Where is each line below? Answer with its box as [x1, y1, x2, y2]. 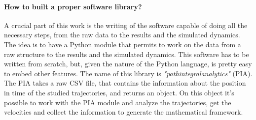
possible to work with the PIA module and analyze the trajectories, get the [4, 97, 231, 107]
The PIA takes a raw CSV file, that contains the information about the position [4, 78, 246, 88]
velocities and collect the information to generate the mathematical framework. [4, 107, 243, 117]
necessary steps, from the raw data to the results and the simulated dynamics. [4, 30, 240, 40]
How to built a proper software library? [4, 1, 142, 11]
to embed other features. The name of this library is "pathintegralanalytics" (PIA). [4, 68, 253, 78]
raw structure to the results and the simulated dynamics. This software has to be [4, 49, 249, 59]
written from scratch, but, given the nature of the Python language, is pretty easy [4, 59, 252, 69]
